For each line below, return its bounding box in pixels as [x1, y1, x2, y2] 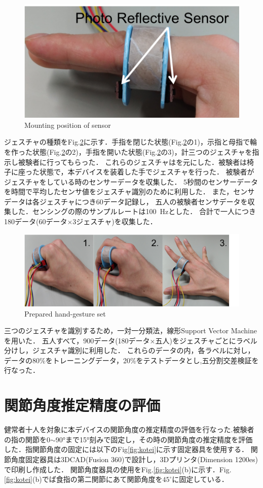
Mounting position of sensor [24, 119, 111, 130]
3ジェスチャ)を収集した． [72, 216, 157, 227]
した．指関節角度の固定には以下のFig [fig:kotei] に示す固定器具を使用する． [4, 444, 249, 455]
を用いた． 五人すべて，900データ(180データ [4, 335, 150, 345]
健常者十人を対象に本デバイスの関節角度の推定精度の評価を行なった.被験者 [4, 424, 254, 435]
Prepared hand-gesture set [24, 308, 106, 319]
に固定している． [172, 474, 229, 484]
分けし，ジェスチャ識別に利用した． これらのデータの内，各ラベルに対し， [4, 345, 255, 356]
